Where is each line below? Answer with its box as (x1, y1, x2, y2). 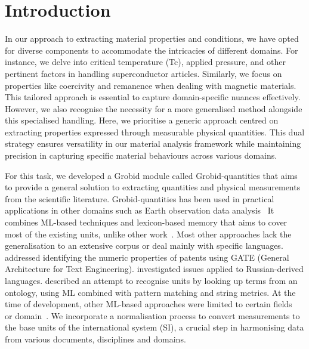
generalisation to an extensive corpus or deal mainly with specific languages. (5, 239, 283, 252)
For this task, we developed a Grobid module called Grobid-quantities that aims (5, 169, 298, 181)
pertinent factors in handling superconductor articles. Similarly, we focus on (5, 67, 282, 79)
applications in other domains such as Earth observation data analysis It (5, 204, 274, 217)
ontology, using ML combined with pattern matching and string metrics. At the (5, 286, 296, 298)
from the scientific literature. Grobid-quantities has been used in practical (5, 192, 274, 205)
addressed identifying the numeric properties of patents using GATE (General (5, 251, 289, 263)
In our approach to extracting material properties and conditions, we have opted (5, 32, 299, 45)
